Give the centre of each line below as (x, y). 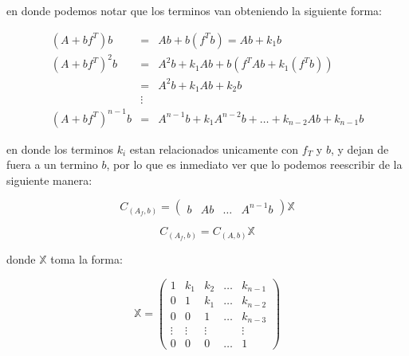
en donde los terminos (60, 149)
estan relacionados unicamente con (214, 149)
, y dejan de (360, 149)
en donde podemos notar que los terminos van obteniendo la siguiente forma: (194, 10)
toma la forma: (87, 259)
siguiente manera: (49, 180)
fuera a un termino (52, 164)
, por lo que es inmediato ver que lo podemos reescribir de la (254, 164)
